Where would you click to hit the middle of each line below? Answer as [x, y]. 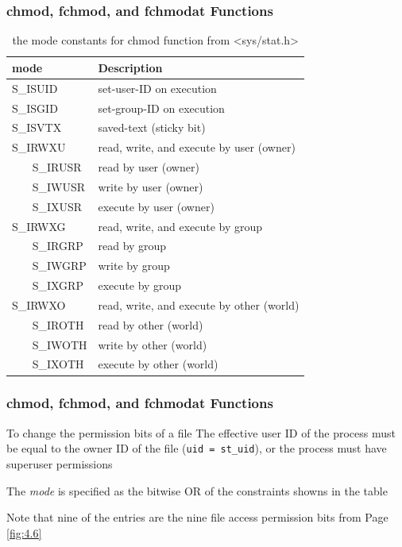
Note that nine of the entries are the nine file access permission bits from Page [197, 517]
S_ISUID [35, 88]
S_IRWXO [39, 304]
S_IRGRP [58, 246]
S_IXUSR [57, 206]
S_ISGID [35, 108]
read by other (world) [151, 324]
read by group [132, 246]
